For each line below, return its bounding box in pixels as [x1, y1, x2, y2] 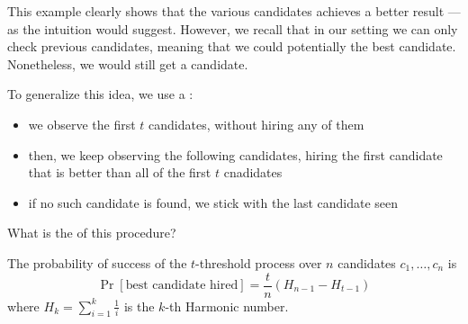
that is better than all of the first [28, 163, 211, 182]
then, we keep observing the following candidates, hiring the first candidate [28, 145, 443, 164]
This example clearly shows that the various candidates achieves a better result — [7, 2, 461, 20]
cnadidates [223, 163, 283, 182]
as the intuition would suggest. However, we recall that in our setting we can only [7, 19, 458, 38]
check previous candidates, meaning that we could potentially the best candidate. [7, 37, 456, 56]
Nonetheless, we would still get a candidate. [7, 54, 248, 73]
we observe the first [28, 114, 136, 133]
